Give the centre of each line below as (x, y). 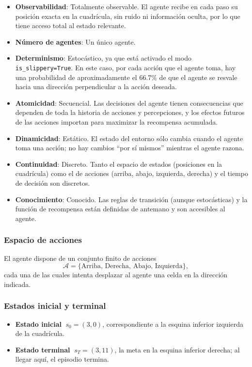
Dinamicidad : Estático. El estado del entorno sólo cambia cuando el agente (129, 138)
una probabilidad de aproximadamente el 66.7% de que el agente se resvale (126, 77)
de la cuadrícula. (40, 333)
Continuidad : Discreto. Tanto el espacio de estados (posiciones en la (119, 164)
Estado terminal (43, 349)
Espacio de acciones (43, 240)
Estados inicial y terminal (55, 306)
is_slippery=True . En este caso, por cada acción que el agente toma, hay (126, 67)
